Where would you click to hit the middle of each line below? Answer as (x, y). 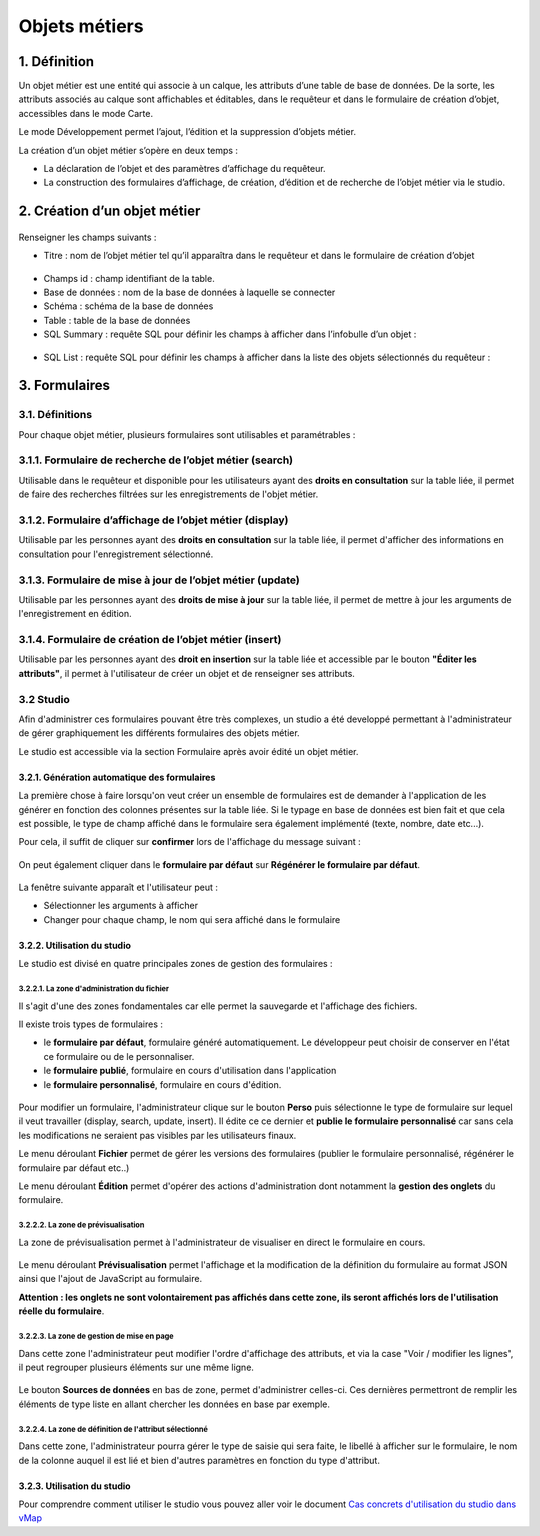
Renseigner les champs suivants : (87, 237)
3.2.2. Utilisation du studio (75, 945)
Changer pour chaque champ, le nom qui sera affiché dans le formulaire (192, 919)
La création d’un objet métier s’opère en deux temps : (128, 150)
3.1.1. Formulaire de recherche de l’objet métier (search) (156, 460)
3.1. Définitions (55, 415)
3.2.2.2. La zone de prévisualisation (81, 1225)
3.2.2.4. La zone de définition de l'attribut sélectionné (113, 1429)
